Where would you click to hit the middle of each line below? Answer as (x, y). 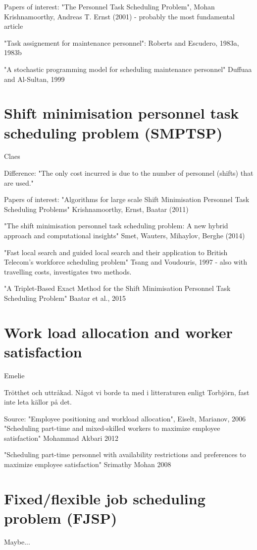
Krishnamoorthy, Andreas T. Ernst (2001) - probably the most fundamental (119, 16)
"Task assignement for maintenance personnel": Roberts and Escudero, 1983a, (122, 42)
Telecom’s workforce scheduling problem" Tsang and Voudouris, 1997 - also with (126, 262)
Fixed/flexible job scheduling (105, 498)
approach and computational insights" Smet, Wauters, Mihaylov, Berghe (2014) (125, 236)
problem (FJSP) (61, 518)
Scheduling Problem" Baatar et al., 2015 (65, 298)
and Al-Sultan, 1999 (34, 79)
